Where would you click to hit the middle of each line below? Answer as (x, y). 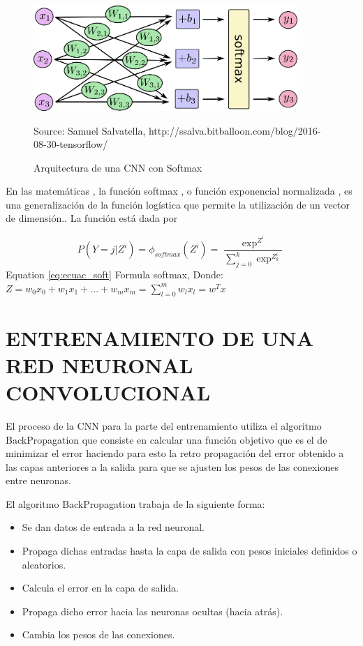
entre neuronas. (38, 480)
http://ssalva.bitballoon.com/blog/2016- (235, 130)
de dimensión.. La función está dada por (92, 218)
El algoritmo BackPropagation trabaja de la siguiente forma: (135, 503)
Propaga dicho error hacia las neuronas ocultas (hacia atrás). (153, 611)
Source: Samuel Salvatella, (90, 130)
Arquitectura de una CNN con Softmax (118, 167)
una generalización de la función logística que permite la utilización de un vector (178, 204)
